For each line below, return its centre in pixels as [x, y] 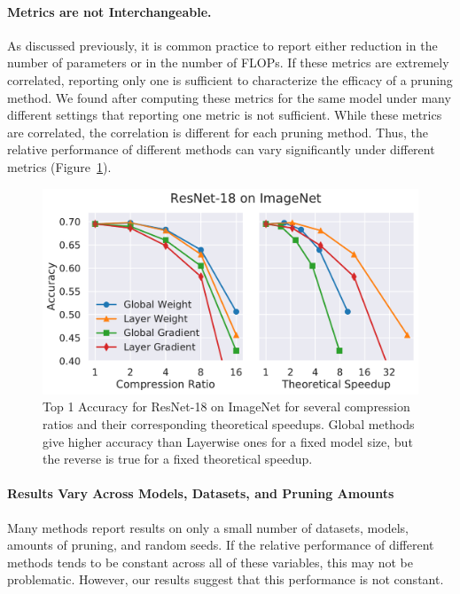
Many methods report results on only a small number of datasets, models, [208, 527]
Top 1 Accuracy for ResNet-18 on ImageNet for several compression [226, 406]
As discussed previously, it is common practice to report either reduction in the [222, 45]
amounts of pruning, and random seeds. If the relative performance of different [221, 545]
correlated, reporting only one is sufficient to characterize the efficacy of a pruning [230, 79]
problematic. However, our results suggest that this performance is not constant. [226, 579]
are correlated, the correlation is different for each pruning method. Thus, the [218, 132]
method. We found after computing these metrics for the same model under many [229, 97]
